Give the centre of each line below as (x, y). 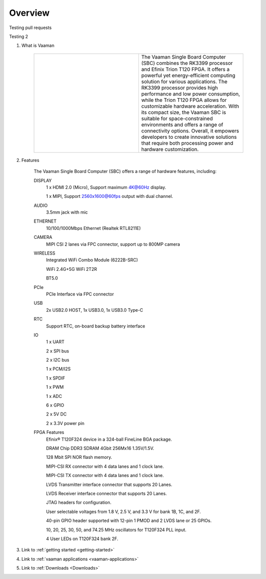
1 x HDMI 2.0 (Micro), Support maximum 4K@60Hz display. (106, 187)
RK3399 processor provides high (180, 88)
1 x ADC (54, 396)
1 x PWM (55, 387)
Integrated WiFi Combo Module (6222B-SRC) (92, 260)
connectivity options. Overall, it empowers (190, 130)
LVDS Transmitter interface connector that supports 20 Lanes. (109, 484)
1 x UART (55, 342)
